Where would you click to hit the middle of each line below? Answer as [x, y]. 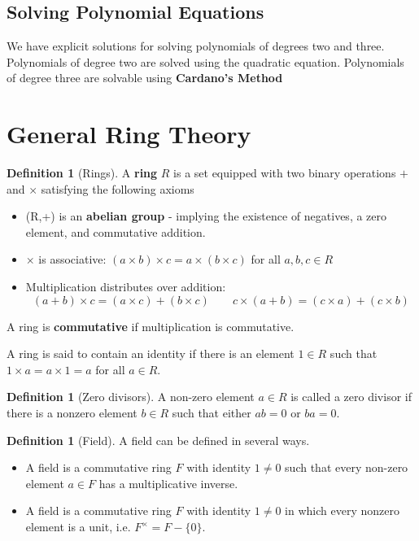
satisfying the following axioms [118, 188]
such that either [212, 413]
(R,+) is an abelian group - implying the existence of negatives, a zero [206, 216]
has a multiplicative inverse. [168, 483]
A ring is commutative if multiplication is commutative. [151, 326]
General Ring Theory [129, 134]
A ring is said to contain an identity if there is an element [151, 353]
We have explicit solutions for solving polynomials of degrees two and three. [196, 46]
